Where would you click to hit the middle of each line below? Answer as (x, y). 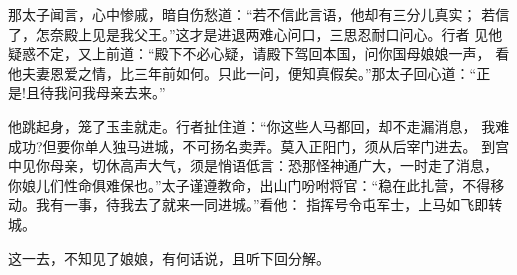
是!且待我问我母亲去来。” (87, 92)
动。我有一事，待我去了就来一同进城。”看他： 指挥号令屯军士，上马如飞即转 (255, 204)
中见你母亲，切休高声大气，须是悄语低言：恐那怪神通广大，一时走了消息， (253, 165)
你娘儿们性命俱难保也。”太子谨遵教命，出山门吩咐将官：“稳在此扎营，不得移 (256, 184)
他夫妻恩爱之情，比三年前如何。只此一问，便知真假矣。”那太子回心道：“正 (249, 72)
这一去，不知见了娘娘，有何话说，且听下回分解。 (169, 257)
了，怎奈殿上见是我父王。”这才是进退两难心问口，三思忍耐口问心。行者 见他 (255, 33)
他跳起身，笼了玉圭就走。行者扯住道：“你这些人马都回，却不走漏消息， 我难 (259, 125)
